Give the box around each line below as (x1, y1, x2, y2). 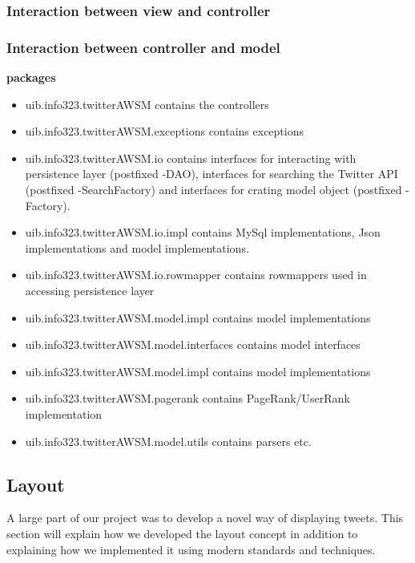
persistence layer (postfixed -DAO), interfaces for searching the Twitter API (25, 165, 398, 182)
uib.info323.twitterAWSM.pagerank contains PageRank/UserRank (25, 390, 350, 407)
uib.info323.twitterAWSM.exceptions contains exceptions (25, 123, 304, 140)
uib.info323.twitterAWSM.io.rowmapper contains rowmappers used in (25, 266, 367, 283)
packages (6, 69, 56, 86)
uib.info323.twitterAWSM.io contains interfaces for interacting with (25, 149, 357, 166)
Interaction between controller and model (6, 37, 280, 57)
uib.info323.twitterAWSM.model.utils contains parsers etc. (25, 432, 312, 449)
